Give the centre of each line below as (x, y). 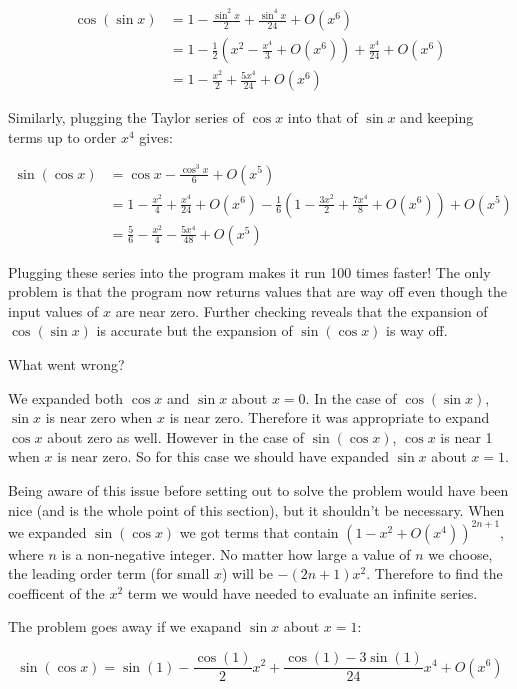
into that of (322, 117)
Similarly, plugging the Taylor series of (126, 117)
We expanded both (66, 397)
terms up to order (62, 136)
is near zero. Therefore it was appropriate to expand (329, 417)
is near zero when (99, 417)
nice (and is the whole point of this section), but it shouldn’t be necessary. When (256, 509)
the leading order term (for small (109, 573)
